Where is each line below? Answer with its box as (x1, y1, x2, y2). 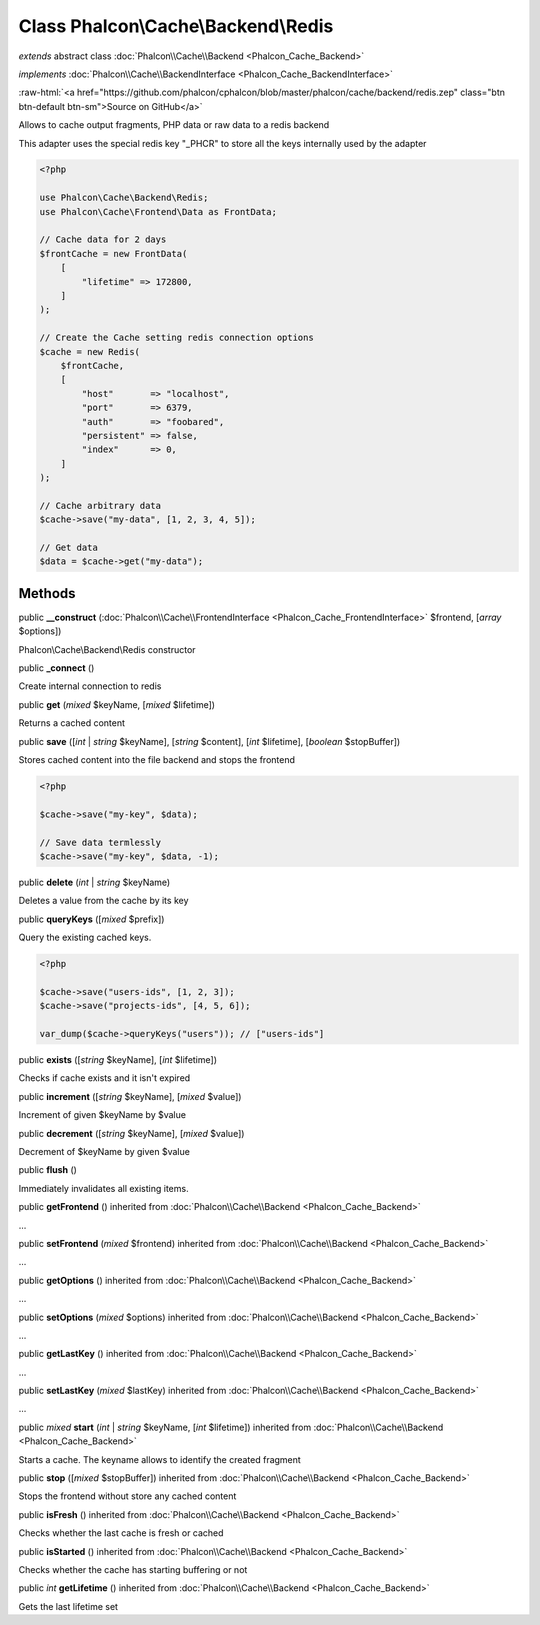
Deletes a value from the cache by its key (18, 895, 189, 907)
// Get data (39, 542, 99, 554)
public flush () (18, 1164, 77, 1176)
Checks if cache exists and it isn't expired (18, 1072, 191, 1084)
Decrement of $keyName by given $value (18, 1146, 190, 1158)
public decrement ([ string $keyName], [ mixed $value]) (18, 1127, 245, 1139)
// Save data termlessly (39, 836, 162, 848)
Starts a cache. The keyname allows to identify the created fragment (18, 1453, 302, 1465)
